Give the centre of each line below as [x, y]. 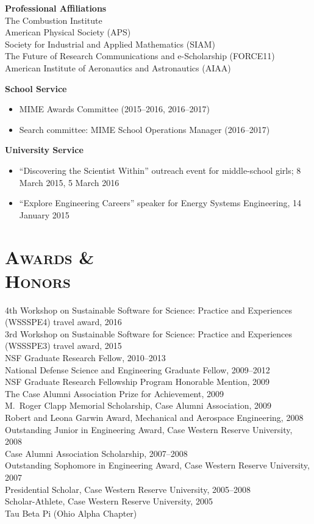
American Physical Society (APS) [68, 32]
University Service [44, 150]
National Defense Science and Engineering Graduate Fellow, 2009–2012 [137, 369]
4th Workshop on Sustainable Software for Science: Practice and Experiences [149, 310]
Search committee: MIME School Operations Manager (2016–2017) [145, 129]
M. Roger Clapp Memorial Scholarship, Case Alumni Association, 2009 [138, 405]
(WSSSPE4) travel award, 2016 [63, 322]
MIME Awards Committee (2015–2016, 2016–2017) [114, 109]
